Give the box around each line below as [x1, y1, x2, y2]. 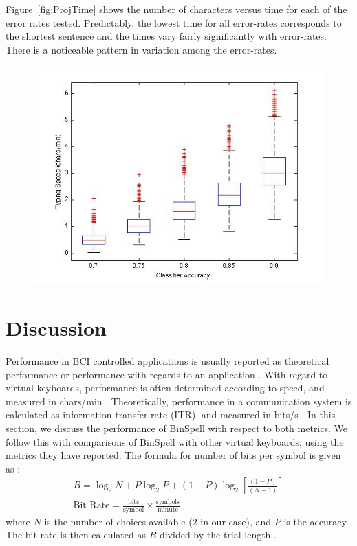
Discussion [6, 314, 107, 342]
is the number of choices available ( [44, 514, 193, 528]
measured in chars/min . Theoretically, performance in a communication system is [6, 394, 352, 408]
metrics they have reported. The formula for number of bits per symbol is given [6, 448, 341, 462]
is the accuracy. [283, 514, 349, 528]
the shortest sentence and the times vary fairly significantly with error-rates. [6, 29, 327, 43]
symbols [155, 498, 180, 505]
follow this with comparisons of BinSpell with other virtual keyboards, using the [6, 434, 344, 448]
